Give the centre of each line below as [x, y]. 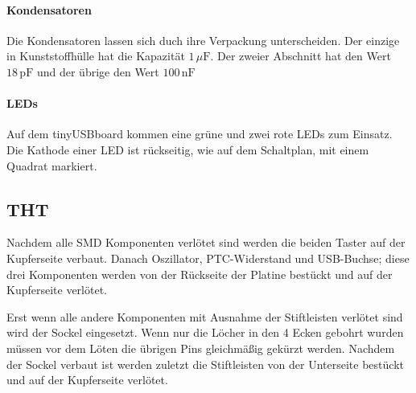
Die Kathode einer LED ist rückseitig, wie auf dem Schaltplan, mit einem [188, 149]
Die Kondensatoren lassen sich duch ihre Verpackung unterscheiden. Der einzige [203, 40]
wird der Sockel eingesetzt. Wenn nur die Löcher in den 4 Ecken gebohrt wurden [205, 332]
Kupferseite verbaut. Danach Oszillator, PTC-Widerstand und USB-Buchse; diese [208, 258]
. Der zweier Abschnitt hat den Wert [301, 56]
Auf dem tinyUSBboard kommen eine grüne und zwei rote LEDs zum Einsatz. [200, 134]
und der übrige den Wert [98, 71]
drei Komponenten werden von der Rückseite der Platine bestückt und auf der [200, 274]
